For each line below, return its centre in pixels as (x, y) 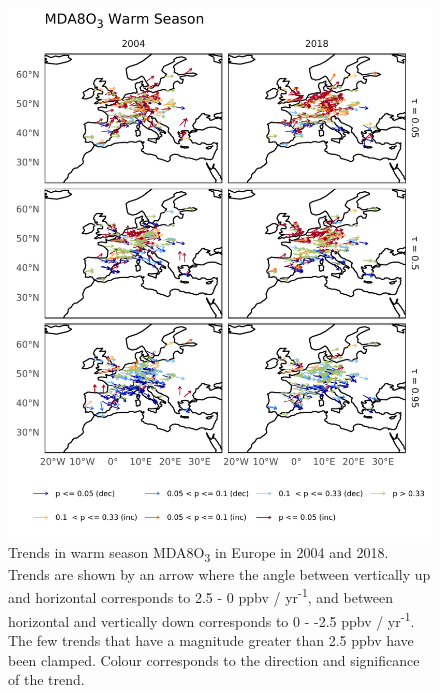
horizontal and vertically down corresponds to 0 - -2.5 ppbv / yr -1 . (211, 619)
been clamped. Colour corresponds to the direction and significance (214, 659)
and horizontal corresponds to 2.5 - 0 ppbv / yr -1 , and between (200, 596)
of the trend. (46, 679)
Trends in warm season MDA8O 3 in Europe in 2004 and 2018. (198, 553)
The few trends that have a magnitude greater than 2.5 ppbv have (211, 639)
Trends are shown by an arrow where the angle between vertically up (219, 573)
